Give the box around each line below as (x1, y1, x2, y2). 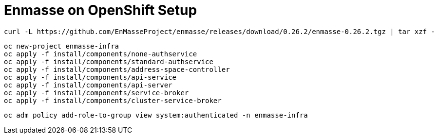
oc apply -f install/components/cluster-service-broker (4, 96, 222, 104)
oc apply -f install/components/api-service (4, 73, 177, 81)
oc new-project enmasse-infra (4, 42, 119, 50)
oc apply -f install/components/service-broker (4, 88, 189, 97)
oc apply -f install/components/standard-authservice (4, 57, 213, 66)
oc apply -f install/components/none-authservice (4, 50, 197, 58)
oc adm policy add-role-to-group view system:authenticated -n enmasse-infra (4, 111, 308, 119)
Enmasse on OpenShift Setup (4, 2, 197, 18)
